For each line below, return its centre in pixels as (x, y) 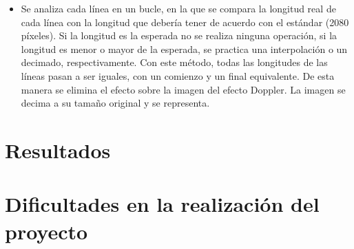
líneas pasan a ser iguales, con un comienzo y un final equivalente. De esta (178, 75)
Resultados (58, 150)
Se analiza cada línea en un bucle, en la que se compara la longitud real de (178, 8)
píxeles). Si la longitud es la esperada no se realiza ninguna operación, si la (179, 35)
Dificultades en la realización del (162, 204)
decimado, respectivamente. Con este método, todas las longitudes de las (174, 62)
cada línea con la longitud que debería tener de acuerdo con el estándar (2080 (185, 22)
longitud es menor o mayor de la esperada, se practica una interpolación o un (184, 48)
